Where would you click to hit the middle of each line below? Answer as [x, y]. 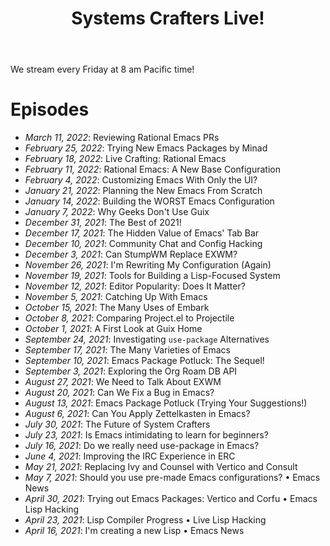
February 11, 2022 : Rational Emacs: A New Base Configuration [152, 169]
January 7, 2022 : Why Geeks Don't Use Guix [117, 212]
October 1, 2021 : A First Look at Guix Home [113, 329]
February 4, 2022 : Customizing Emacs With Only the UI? [141, 180]
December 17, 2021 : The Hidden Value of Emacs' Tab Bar [142, 233]
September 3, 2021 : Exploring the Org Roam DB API [131, 371]
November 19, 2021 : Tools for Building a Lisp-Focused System [152, 276]
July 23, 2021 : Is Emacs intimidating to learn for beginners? [146, 435]
